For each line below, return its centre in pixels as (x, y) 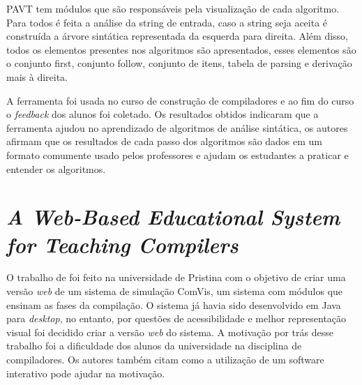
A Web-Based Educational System (173, 217)
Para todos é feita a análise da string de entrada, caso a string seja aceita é (167, 22)
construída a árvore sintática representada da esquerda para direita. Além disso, (177, 36)
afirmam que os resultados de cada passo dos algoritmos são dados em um (165, 141)
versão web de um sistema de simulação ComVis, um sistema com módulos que (175, 291)
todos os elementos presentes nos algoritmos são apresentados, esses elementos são (181, 49)
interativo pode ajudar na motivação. (86, 373)
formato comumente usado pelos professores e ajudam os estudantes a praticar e (178, 154)
